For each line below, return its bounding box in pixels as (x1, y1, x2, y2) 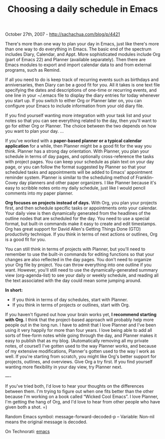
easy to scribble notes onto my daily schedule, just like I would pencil (5, 185, 146, 191)
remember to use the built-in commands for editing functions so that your (5, 251, 154, 257)
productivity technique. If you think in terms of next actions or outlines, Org (5, 231, 158, 238)
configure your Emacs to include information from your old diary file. (5, 103, 144, 109)
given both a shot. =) (5, 404, 48, 410)
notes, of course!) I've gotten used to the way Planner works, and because (5, 343, 157, 349)
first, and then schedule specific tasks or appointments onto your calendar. (5, 205, 158, 211)
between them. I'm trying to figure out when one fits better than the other (5, 389, 154, 395)
